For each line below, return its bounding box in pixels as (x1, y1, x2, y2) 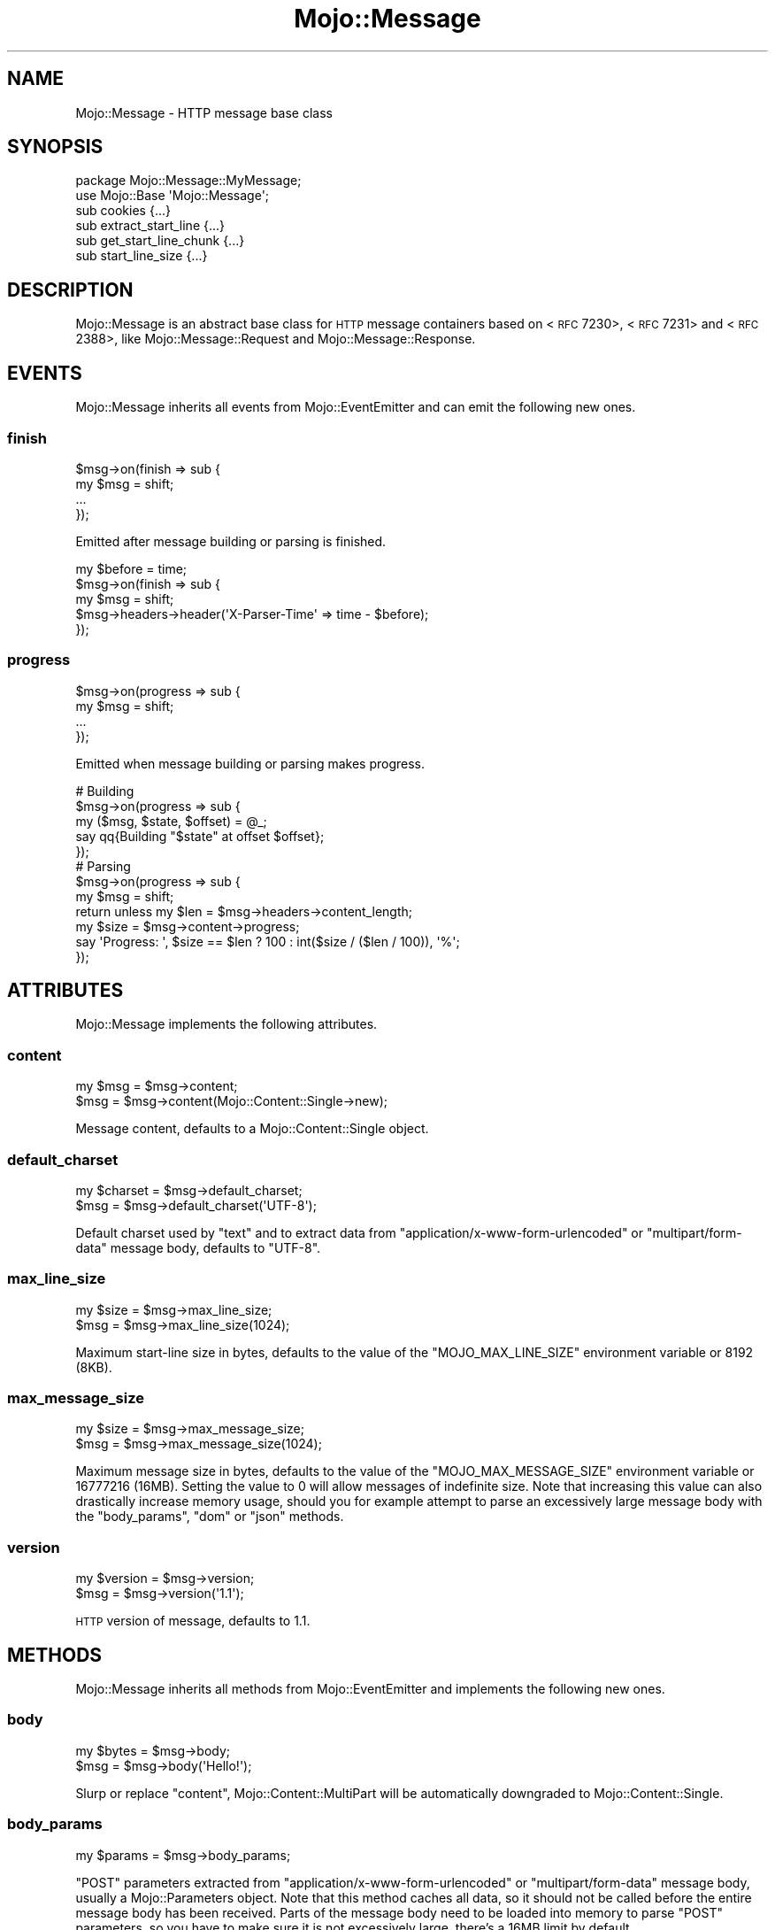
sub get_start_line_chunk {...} (75, 233, 245, 249)
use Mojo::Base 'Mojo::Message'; (75, 188, 270, 204)
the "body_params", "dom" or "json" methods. (75, 1509, 344, 1525)
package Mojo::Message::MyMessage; (75, 173, 302, 189)
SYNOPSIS (7, 135, 104, 158)
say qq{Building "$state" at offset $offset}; (75, 828, 325, 844)
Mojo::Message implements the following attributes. (75, 1016, 378, 1032)
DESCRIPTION (7, 278, 134, 301)
